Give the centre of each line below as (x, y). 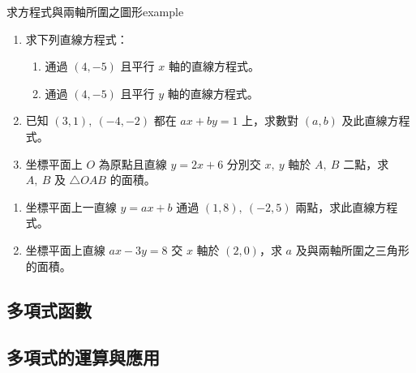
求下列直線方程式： (77, 39)
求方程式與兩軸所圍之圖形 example (95, 11)
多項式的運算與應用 (83, 357)
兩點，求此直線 (335, 206)
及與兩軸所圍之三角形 (352, 249)
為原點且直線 (133, 163)
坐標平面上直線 (65, 249)
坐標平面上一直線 (71, 206)
